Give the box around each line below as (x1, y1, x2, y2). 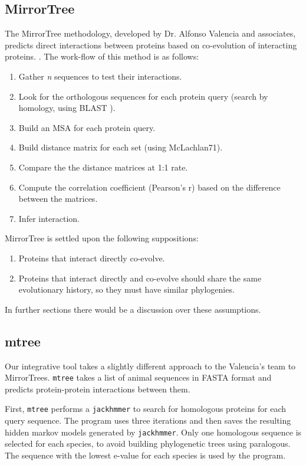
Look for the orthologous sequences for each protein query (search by (18, 90, 268, 102)
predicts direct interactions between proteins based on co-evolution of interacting (5, 38, 297, 51)
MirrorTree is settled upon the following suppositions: (5, 232, 199, 244)
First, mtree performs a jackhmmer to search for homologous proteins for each (5, 402, 287, 415)
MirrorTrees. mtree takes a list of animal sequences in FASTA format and (5, 371, 272, 384)
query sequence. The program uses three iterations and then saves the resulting (5, 414, 291, 426)
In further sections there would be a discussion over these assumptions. (5, 303, 261, 315)
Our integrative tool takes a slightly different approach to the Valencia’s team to (5, 359, 296, 372)
